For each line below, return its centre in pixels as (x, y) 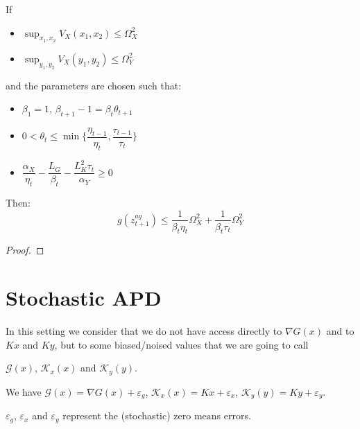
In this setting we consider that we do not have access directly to (144, 331)
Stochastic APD (84, 298)
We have (24, 391)
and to (340, 331)
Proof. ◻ (25, 250)
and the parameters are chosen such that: (94, 85)
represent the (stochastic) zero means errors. (157, 415)
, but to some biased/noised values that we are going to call (181, 344)
